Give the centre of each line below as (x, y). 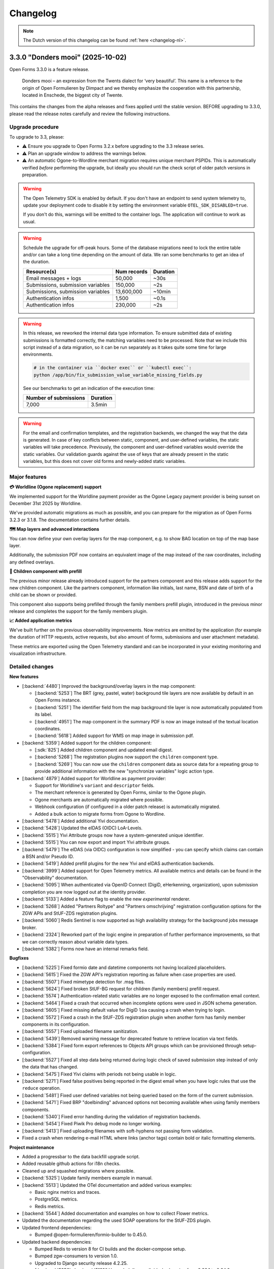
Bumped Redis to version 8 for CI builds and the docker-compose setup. (110, 1249)
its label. (44, 714)
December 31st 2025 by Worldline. (46, 503)
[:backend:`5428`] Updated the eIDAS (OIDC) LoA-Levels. (82, 828)
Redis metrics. (50, 1206)
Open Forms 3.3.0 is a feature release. (49, 69)
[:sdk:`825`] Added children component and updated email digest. (104, 750)
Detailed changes (31, 666)
